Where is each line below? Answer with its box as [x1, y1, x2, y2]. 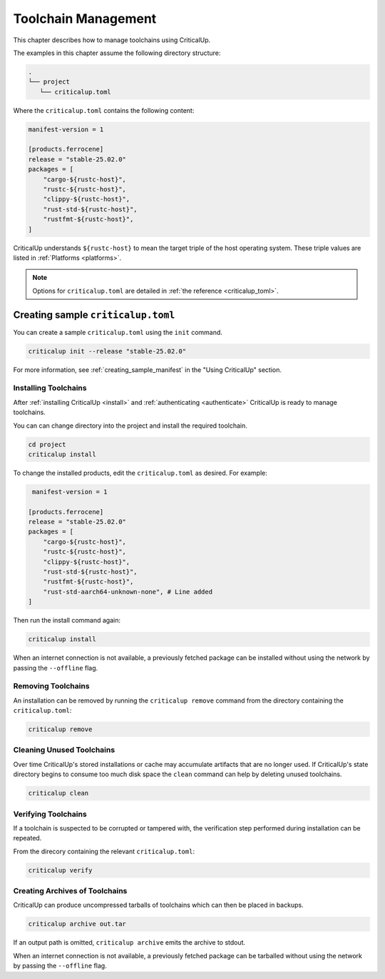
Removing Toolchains [13, 681, 90, 691]
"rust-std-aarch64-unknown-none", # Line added [43, 588, 213, 596]
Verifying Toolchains [13, 809, 87, 819]
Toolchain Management [13, 11, 157, 26]
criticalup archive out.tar [28, 920, 126, 928]
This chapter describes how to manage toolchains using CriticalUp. [13, 36, 211, 44]
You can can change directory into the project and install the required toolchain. [13, 421, 247, 430]
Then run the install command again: [13, 616, 121, 625]
